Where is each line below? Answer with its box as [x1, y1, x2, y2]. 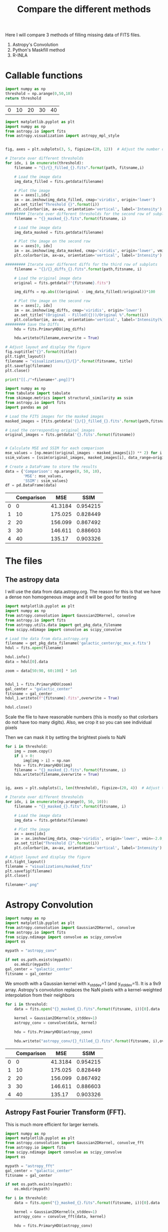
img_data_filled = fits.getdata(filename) [14, 179, 104, 184]
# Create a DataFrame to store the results [5, 464, 97, 469]
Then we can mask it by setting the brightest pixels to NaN [5, 735, 126, 741]
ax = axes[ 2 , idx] [14, 303, 52, 309]
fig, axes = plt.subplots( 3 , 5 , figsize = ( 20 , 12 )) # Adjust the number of [5, 147, 166, 152]
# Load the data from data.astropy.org [5, 636, 88, 641]
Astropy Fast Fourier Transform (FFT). [5, 1108, 126, 1116]
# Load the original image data [14, 275, 81, 281]
